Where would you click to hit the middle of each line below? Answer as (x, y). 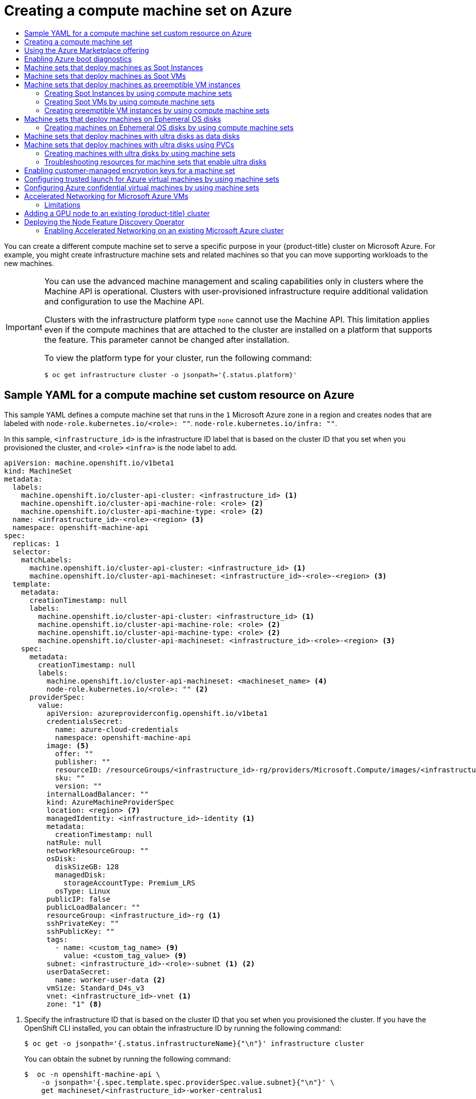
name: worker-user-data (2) (110, 980)
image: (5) (68, 745)
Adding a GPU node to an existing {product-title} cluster (117, 213)
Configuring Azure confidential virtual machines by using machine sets (142, 187)
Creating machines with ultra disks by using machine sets (140, 153)
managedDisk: (81, 875)
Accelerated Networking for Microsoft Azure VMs (106, 196)
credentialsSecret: (85, 721)
